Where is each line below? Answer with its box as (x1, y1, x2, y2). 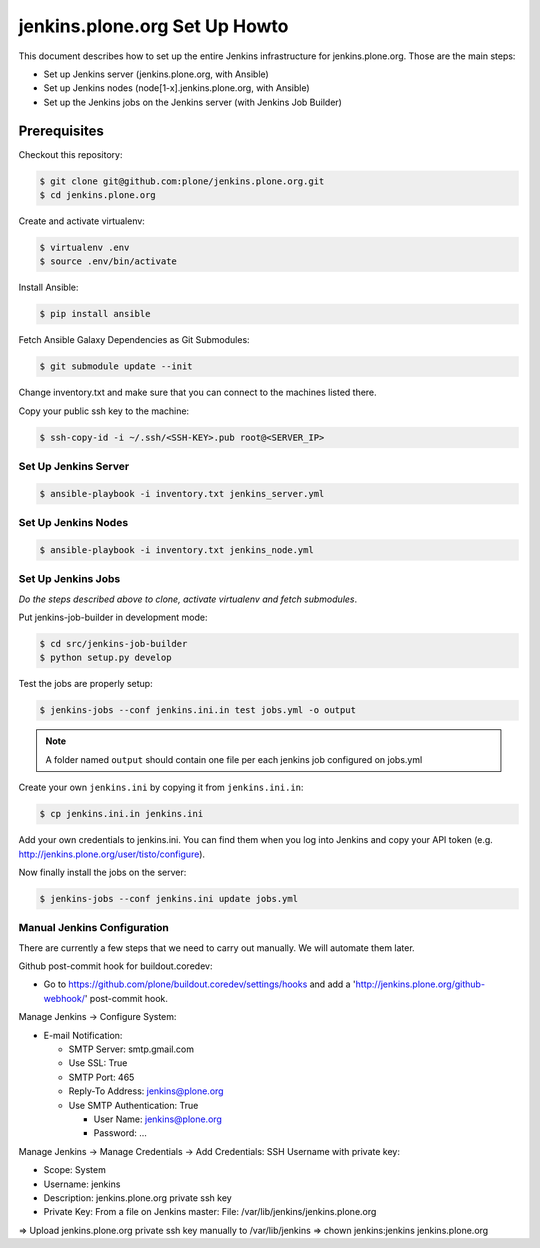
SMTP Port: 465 (68, 1071, 135, 1083)
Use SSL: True (68, 1057, 128, 1069)
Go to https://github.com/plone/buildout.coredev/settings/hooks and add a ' (43, 978, 357, 990)
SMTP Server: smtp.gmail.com (68, 1043, 195, 1055)
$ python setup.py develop (39, 652, 172, 664)
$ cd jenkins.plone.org (39, 190, 157, 200)
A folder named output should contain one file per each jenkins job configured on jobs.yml (45, 753, 423, 765)
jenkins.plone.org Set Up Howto (18, 15, 289, 37)
